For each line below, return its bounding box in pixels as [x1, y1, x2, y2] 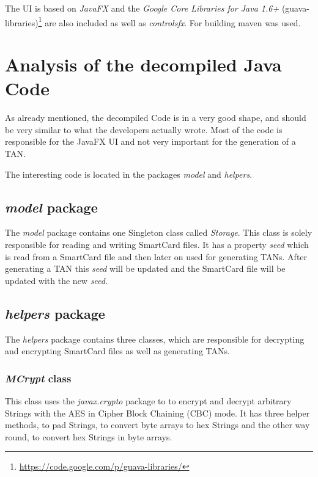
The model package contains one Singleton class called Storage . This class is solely [5, 226, 312, 239]
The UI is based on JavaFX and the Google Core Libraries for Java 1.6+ [5, 2, 279, 14]
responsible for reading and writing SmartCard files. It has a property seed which [5, 238, 309, 250]
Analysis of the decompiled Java [5, 52, 282, 77]
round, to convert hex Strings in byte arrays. [5, 430, 172, 443]
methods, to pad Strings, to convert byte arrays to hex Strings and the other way [5, 418, 310, 431]
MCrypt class [5, 370, 72, 385]
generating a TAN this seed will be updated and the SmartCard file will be [5, 262, 286, 275]
